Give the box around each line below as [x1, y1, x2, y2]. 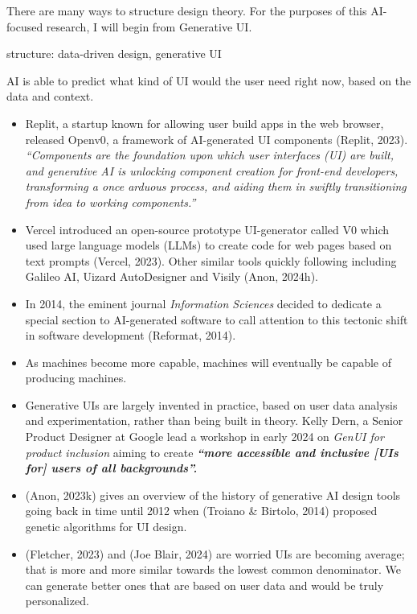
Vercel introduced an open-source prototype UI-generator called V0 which [25, 220, 389, 237]
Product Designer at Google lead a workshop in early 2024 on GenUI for [25, 428, 384, 445]
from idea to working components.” [25, 193, 196, 210]
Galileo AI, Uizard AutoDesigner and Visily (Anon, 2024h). [25, 268, 318, 285]
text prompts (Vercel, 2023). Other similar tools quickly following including [25, 252, 397, 269]
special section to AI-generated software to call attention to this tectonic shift [25, 311, 408, 328]
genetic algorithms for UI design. [25, 518, 187, 535]
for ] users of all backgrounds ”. [25, 459, 198, 476]
